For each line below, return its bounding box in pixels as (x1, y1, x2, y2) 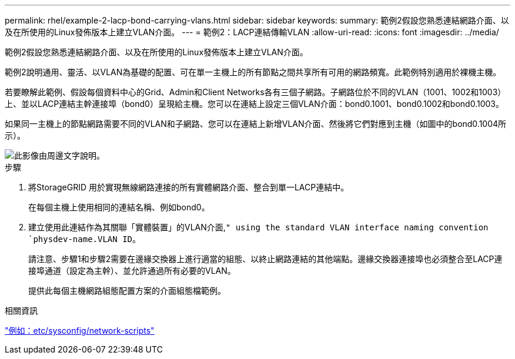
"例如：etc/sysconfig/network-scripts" (5, 326, 155, 335)
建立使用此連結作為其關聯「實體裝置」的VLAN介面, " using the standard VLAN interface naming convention (28, 222, 489, 232)
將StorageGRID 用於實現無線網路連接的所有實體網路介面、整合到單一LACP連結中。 (28, 182, 349, 192)
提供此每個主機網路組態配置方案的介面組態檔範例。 (28, 286, 226, 296)
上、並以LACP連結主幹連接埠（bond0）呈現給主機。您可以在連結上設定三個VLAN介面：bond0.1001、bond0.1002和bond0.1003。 (5, 99, 504, 109)
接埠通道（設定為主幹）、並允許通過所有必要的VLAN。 (28, 266, 236, 276)
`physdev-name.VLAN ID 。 (28, 234, 141, 244)
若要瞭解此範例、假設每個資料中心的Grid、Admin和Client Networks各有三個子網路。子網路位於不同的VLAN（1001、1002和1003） (5, 87, 506, 97)
